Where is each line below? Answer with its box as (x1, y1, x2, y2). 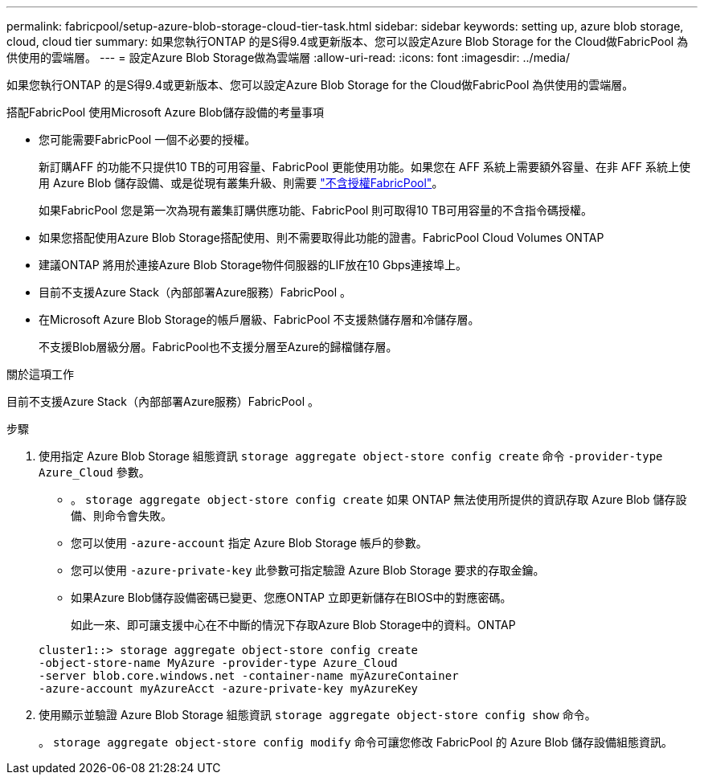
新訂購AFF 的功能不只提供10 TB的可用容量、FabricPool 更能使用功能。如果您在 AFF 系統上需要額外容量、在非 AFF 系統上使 (39, 160, 691, 174)
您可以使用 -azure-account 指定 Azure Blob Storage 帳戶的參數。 (71, 536, 428, 550)
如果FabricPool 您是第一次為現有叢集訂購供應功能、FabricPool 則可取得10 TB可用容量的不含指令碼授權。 (39, 203, 592, 217)
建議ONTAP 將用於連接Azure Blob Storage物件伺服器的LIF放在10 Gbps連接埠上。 (39, 258, 467, 272)
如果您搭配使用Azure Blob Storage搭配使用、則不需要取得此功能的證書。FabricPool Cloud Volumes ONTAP (39, 231, 604, 244)
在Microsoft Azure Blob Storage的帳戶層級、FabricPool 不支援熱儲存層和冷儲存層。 (39, 313, 480, 326)
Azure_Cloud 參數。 (39, 465, 150, 479)
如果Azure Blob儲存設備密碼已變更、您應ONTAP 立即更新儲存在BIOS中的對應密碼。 (71, 591, 512, 604)
